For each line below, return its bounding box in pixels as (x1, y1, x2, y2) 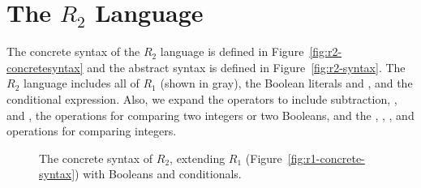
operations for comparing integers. (6, 122, 177, 139)
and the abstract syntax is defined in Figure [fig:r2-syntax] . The (87, 58, 406, 75)
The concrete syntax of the (6, 43, 140, 60)
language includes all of (23, 75, 140, 92)
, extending (170, 149, 226, 166)
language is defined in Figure (160, 43, 304, 60)
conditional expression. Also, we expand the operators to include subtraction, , (6, 90, 397, 107)
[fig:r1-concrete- (287, 149, 365, 166)
